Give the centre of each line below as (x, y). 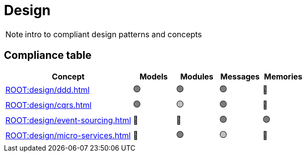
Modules (197, 76)
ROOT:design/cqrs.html (48, 105)
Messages (240, 76)
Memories (283, 76)
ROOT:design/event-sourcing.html (68, 120)
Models (153, 76)
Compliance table (48, 55)
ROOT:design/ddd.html (47, 90)
